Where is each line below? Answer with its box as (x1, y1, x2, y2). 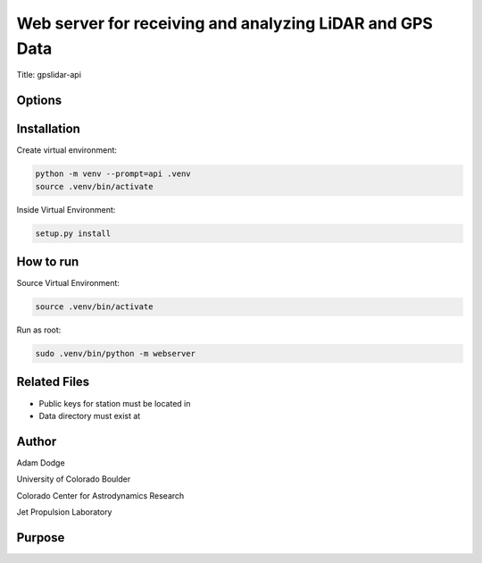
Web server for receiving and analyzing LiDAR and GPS (16, 13, 433, 33)
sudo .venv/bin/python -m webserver (35, 349, 196, 359)
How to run (16, 255, 79, 270)
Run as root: (16, 324, 62, 335)
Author (16, 433, 57, 449)
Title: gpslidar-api (16, 70, 82, 80)
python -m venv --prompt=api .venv (35, 169, 191, 179)
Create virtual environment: (16, 145, 118, 155)
